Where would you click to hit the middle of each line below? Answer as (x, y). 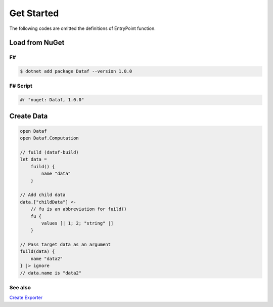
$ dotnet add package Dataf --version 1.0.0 (76, 71)
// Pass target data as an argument (65, 245)
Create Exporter (26, 298)
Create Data (29, 116)
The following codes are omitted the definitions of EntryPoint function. (83, 28)
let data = (33, 159)
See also (20, 288)
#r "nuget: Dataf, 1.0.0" (52, 100)
